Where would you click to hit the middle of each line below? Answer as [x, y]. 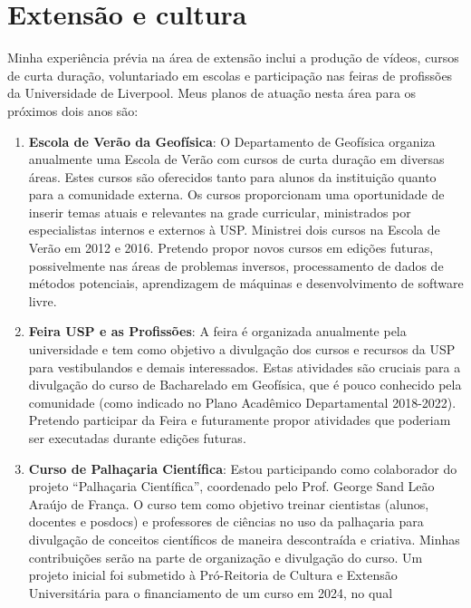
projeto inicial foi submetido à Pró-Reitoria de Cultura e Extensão [213, 575]
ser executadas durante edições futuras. [137, 438]
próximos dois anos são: [73, 110]
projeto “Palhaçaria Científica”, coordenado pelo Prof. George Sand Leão [231, 486]
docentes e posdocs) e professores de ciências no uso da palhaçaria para [226, 521]
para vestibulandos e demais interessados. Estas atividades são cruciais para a [245, 367]
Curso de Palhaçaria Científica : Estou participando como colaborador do [243, 468]
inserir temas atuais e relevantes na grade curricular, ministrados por [220, 212]
